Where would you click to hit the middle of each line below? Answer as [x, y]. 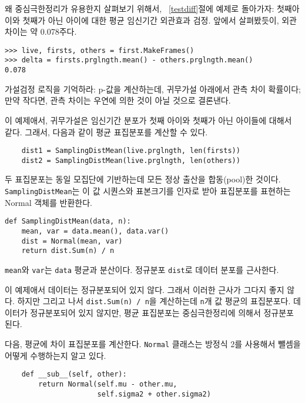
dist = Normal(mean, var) [72, 241]
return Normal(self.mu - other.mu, [108, 384]
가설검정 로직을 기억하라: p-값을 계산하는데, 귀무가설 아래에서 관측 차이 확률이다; [153, 89]
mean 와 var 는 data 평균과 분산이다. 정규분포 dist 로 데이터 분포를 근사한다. [142, 269]
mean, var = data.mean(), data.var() [95, 231]
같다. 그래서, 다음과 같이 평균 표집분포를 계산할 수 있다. [106, 131]
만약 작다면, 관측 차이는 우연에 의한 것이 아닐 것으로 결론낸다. [118, 100]
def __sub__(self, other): [74, 374]
